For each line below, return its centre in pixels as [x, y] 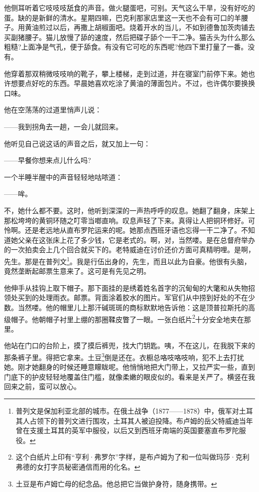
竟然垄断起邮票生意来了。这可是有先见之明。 [77, 271]
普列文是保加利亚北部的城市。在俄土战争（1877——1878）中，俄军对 [127, 410]
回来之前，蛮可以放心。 [42, 386]
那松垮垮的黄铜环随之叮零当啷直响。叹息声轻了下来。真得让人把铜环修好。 [126, 220]
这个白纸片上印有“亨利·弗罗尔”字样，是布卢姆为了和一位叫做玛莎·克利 [132, 457]
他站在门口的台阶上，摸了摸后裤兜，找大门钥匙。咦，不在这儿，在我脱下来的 [129, 345]
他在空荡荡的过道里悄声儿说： [53, 110]
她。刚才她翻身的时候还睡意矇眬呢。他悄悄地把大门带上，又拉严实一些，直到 [129, 367]
